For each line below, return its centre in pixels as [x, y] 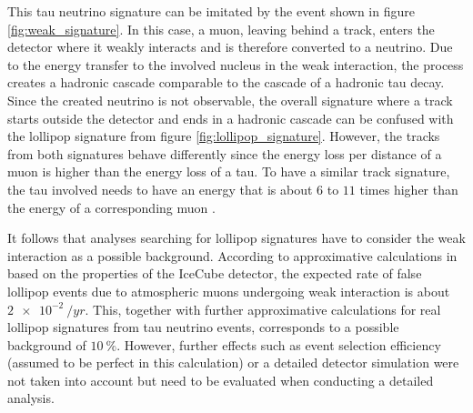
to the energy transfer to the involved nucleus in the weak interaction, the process [236, 64]
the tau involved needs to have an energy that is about [160, 189]
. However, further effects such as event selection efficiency [279, 344]
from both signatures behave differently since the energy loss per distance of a [225, 153]
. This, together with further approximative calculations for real [263, 309]
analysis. [31, 398]
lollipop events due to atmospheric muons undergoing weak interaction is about [229, 291]
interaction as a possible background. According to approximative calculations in [232, 255]
